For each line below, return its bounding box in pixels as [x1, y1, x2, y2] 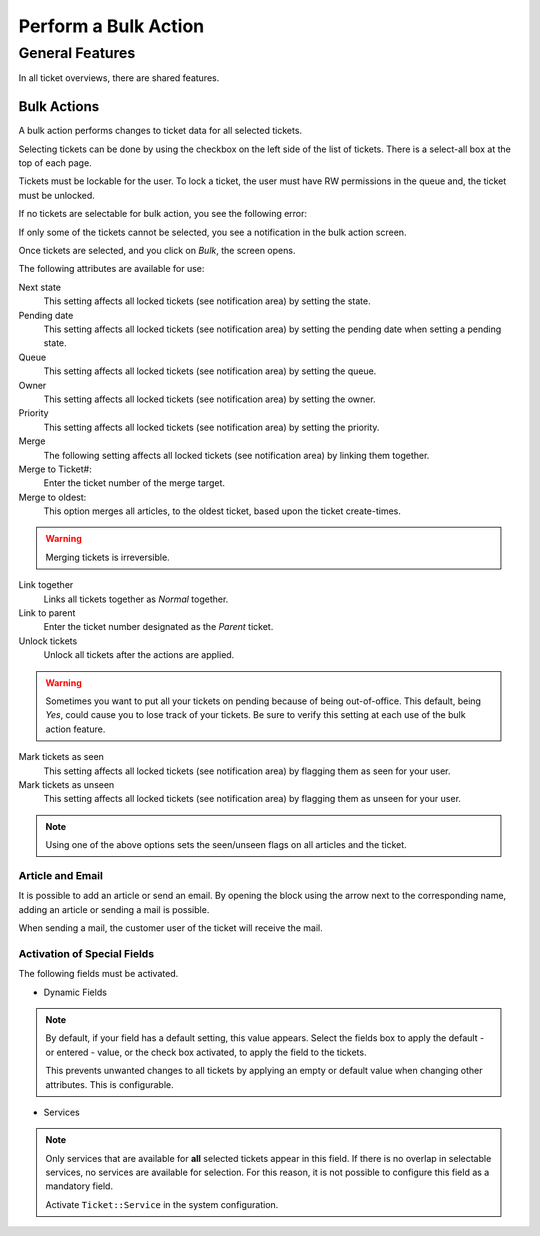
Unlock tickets [18, 635, 78, 647]
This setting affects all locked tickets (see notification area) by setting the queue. [43, 365, 377, 377]
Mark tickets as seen [18, 751, 105, 763]
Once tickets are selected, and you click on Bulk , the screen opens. [18, 245, 296, 257]
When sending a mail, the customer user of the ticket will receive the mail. [18, 922, 324, 934]
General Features [18, 44, 136, 62]
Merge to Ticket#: [18, 463, 92, 475]
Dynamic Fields [43, 986, 107, 998]
